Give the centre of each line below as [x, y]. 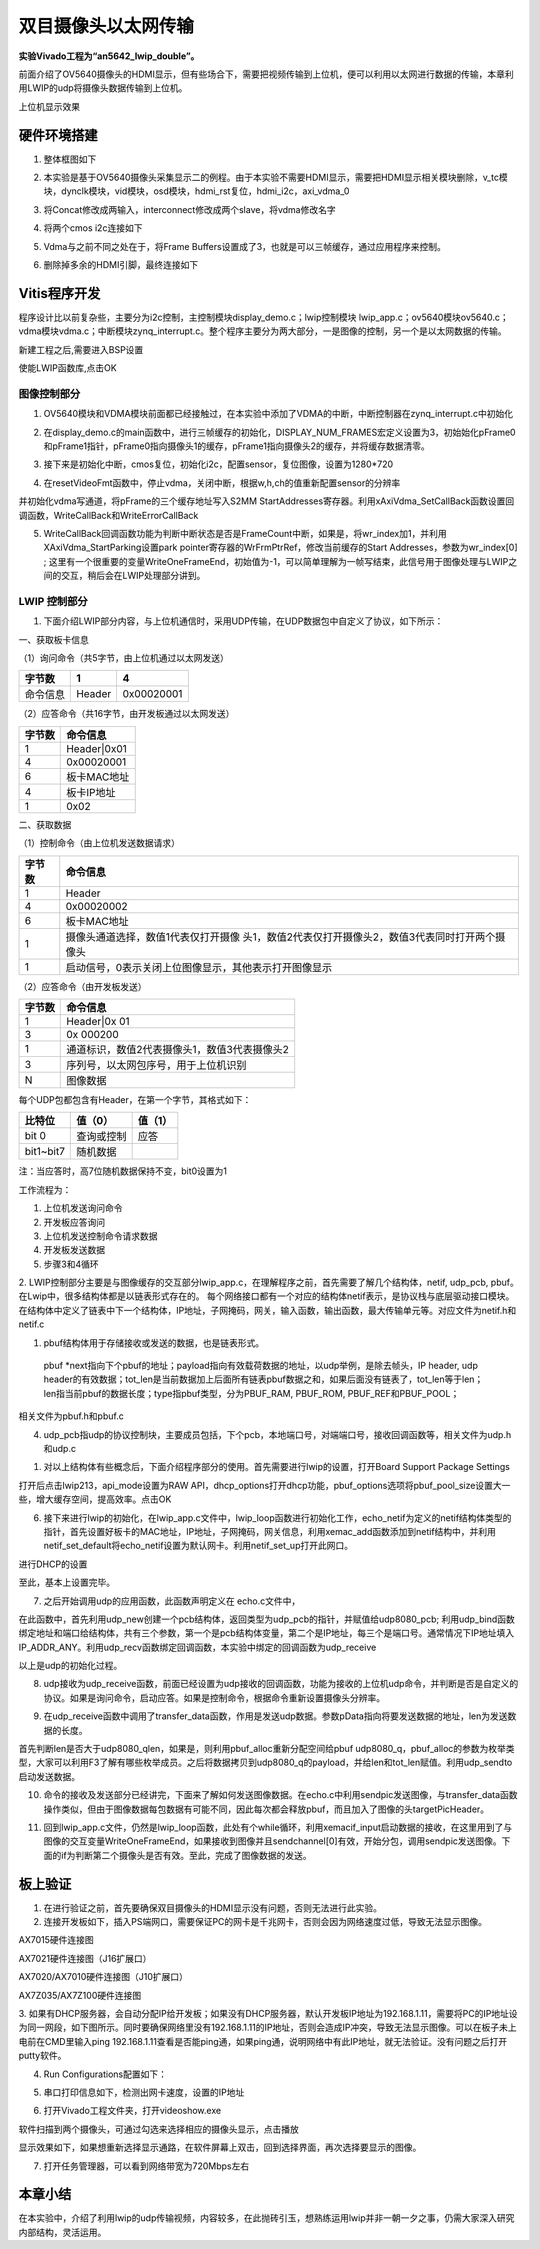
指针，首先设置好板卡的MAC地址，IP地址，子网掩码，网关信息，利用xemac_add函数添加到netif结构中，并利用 [270, 1531]
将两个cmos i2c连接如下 [93, 228]
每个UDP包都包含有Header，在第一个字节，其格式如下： [135, 1099]
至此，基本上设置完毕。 [66, 1582]
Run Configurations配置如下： [105, 2074]
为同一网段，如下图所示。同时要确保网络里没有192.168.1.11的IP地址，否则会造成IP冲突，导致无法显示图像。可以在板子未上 [267, 2027]
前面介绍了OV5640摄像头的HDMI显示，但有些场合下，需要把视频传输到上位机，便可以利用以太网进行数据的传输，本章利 [266, 74]
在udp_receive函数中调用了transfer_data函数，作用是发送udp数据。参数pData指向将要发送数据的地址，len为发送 [275, 1716]
